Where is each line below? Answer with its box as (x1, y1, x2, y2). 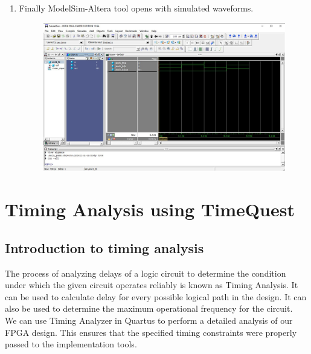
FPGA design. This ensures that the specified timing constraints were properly (5, 326, 297, 338)
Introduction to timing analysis (5, 238, 204, 257)
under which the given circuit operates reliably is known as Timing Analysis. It (5, 278, 298, 291)
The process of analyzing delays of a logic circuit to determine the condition (5, 266, 286, 279)
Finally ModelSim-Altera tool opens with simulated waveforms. (19, 2, 254, 14)
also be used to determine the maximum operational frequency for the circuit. (5, 302, 293, 315)
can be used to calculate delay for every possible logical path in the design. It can (5, 290, 307, 303)
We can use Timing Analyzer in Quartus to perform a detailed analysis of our (5, 314, 293, 326)
